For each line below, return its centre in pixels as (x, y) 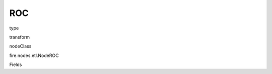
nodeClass (20, 46)
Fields (16, 64)
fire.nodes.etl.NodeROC (34, 55)
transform (20, 37)
